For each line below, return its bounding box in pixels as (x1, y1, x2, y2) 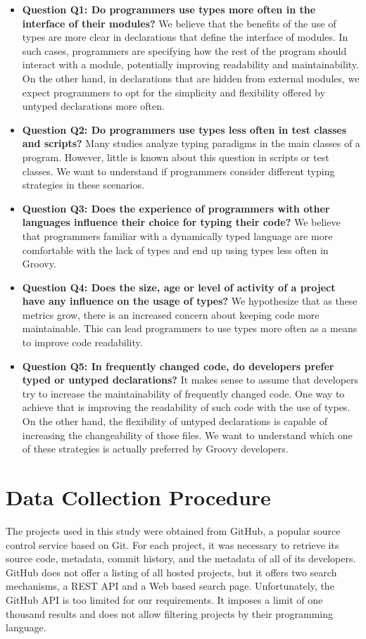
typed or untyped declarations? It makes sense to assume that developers (22, 372, 359, 387)
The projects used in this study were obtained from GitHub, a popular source (6, 523, 341, 538)
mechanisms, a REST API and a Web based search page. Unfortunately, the (6, 578, 334, 593)
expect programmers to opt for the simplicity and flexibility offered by (22, 84, 325, 99)
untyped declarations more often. (22, 99, 165, 113)
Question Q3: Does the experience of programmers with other (22, 201, 330, 215)
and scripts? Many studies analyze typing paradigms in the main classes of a (22, 136, 360, 151)
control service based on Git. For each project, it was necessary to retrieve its (6, 537, 339, 552)
